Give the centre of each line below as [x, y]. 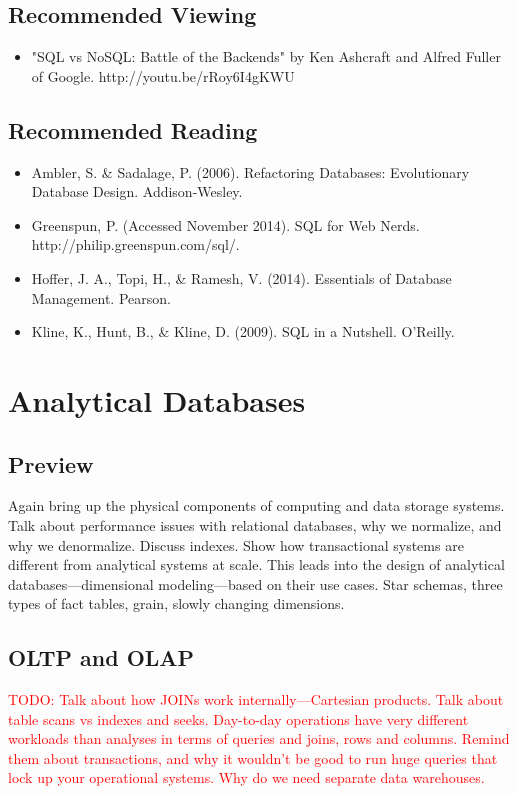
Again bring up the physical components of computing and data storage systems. [256, 505]
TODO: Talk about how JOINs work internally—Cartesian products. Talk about [256, 699]
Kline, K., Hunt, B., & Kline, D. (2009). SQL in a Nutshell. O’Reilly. [243, 331]
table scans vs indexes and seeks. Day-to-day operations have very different [238, 718]
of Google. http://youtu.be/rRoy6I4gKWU [163, 75]
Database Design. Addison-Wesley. [137, 191]
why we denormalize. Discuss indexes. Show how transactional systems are [236, 544]
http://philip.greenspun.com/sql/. [135, 244]
